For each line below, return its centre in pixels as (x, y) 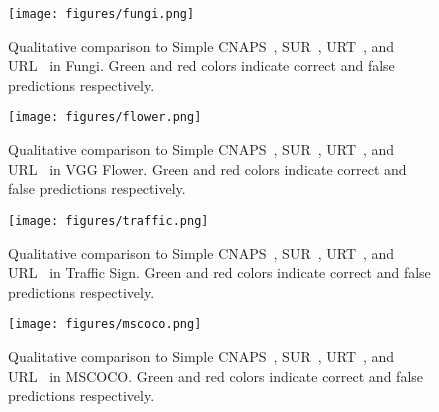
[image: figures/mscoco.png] (105, 324)
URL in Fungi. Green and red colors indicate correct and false (201, 65)
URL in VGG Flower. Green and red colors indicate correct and (207, 168)
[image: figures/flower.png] (105, 117)
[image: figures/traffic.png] (108, 220)
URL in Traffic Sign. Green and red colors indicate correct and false (219, 272)
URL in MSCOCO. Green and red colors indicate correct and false (216, 375)
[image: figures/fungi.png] (101, 14)
